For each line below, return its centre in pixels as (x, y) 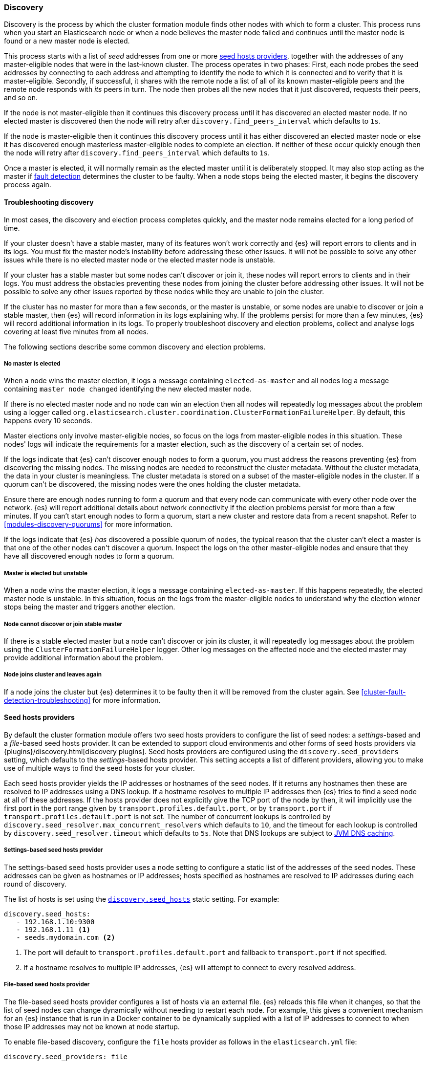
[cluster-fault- (384, 692)
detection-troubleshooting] (47, 700)
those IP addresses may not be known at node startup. (92, 1026)
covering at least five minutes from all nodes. (76, 331)
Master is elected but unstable (46, 573)
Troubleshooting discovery (49, 202)
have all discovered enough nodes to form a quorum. (89, 556)
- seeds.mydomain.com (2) (66, 937)
